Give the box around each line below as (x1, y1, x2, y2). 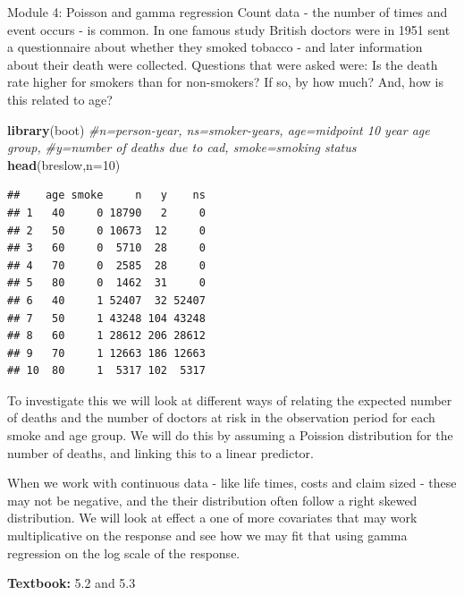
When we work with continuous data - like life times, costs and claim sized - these (7, 473, 457, 492)
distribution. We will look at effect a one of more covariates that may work (7, 508, 418, 527)
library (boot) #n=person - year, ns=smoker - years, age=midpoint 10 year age (7, 120, 430, 139)
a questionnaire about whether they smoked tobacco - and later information (7, 38, 423, 56)
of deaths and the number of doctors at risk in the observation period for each (7, 408, 435, 427)
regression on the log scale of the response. (7, 543, 240, 562)
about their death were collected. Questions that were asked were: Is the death (7, 55, 438, 73)
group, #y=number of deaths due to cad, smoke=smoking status (7, 138, 357, 157)
